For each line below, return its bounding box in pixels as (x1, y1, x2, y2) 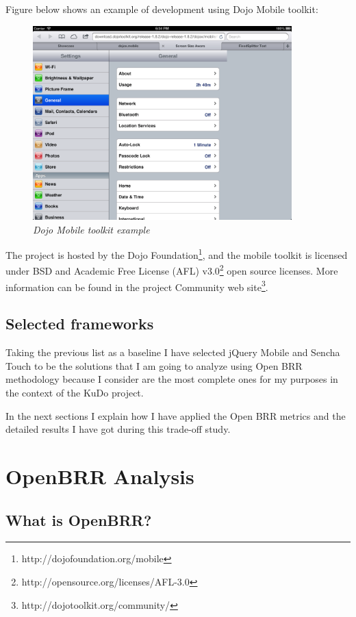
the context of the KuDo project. (5, 385, 144, 399)
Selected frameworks (5, 313, 154, 334)
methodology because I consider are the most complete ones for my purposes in (5, 372, 338, 386)
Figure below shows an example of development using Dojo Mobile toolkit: (5, 2, 318, 16)
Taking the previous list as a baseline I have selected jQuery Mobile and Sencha (5, 345, 340, 360)
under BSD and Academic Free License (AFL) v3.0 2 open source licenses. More (5, 262, 338, 278)
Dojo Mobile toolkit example (33, 222, 150, 236)
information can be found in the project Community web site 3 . (5, 277, 268, 294)
